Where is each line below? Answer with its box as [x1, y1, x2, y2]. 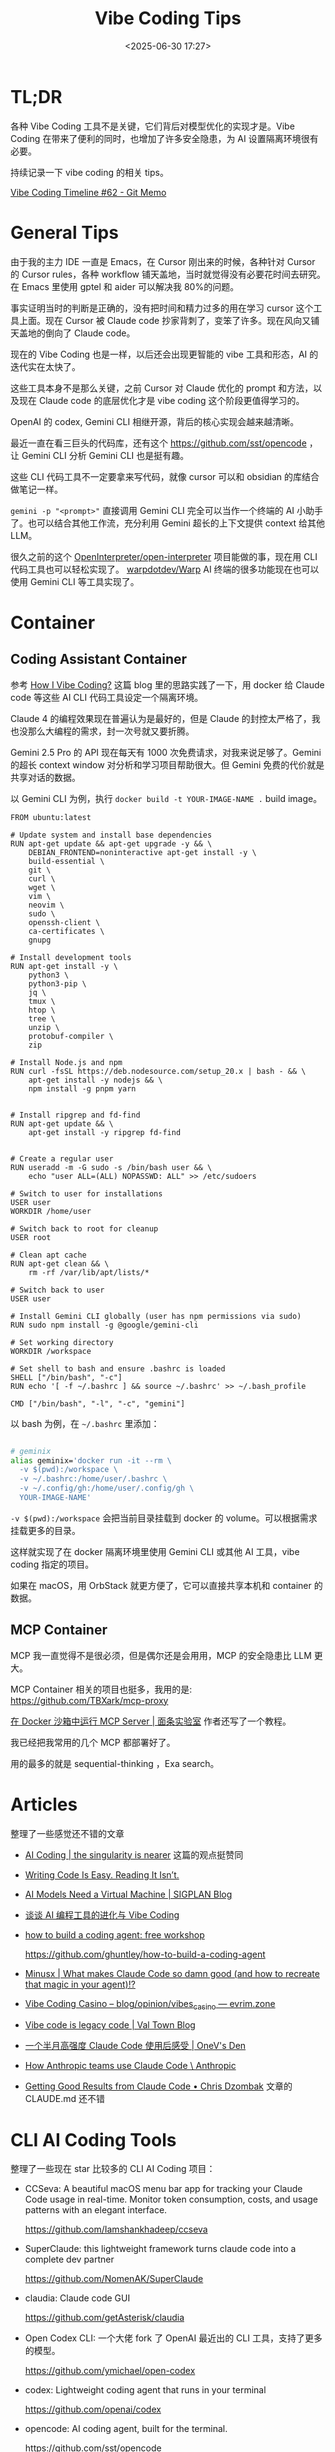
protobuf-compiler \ [28, 1031, 114, 1041]
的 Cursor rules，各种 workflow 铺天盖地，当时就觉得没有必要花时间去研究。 [10, 268, 327, 280]
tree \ [28, 1013, 56, 1024]
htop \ [28, 1005, 56, 1015]
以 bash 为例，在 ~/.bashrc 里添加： [10, 1417, 160, 1429]
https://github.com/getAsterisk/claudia [24, 2312, 185, 2324]
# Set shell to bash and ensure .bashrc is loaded [10, 1363, 226, 1374]
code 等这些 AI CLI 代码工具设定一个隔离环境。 [10, 691, 204, 703]
